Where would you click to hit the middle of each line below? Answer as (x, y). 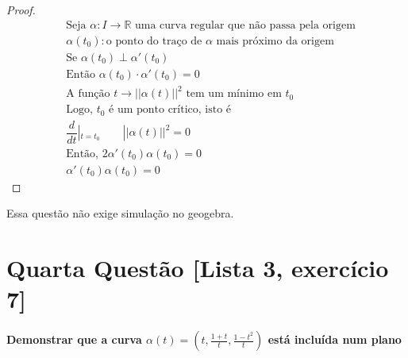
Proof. (21, 10)
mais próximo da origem (275, 41)
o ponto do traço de (154, 41)
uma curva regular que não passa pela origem (245, 25)
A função (88, 94)
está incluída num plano (335, 339)
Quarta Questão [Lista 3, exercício (198, 268)
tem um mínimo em (234, 94)
